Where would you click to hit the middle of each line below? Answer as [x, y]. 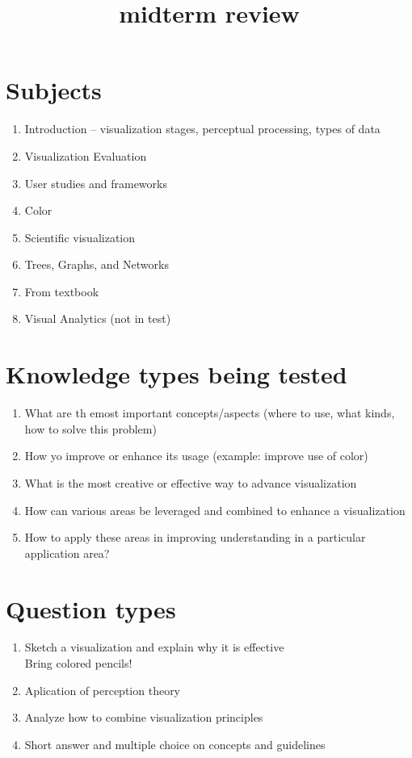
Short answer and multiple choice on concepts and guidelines [175, 744]
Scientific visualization [80, 237]
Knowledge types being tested [177, 374]
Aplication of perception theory [103, 690]
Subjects [54, 90]
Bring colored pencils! [78, 663]
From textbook [62, 291]
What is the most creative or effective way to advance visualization [191, 482]
